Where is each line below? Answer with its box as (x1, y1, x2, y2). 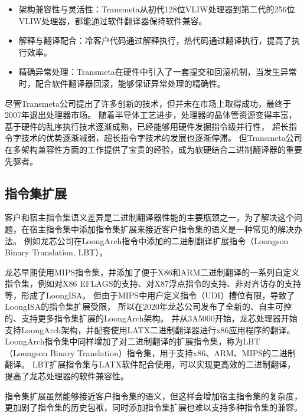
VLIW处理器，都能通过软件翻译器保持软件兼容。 (18, 14, 207, 27)
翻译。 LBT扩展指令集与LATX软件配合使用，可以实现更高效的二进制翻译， (5, 358, 296, 370)
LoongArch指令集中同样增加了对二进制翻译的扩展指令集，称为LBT (5, 335, 260, 347)
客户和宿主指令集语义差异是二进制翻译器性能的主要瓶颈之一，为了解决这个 (5, 211, 294, 224)
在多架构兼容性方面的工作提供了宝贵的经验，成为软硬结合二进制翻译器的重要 (5, 143, 302, 155)
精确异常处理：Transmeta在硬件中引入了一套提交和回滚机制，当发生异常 (18, 65, 297, 78)
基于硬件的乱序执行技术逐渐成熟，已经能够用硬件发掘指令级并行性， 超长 (5, 120, 289, 132)
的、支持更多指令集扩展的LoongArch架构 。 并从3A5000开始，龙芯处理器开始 (5, 312, 298, 324)
